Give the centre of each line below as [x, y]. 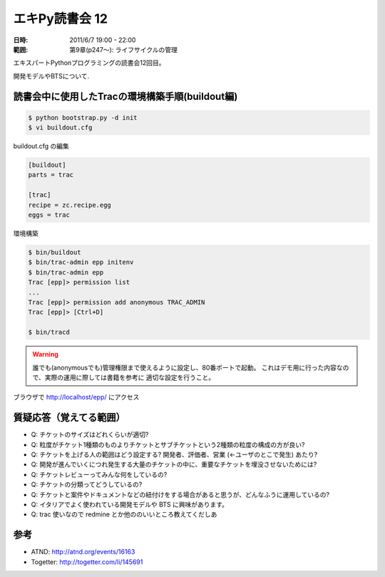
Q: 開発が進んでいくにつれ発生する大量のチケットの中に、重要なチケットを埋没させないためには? [174, 464]
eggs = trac [49, 215]
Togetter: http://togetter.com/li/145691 [87, 562]
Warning [45, 354]
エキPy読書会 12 [61, 19]
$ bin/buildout [55, 252]
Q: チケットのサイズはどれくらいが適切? [90, 434]
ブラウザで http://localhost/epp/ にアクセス [76, 397]
